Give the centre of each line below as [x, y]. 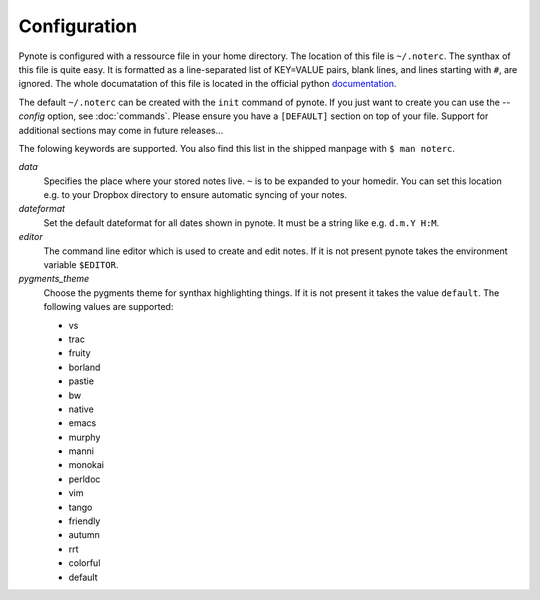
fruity [79, 353]
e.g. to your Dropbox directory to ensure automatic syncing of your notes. [195, 195]
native [81, 409]
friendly [84, 521]
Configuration [78, 26]
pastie [81, 381]
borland [84, 367]
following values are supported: [108, 307]
